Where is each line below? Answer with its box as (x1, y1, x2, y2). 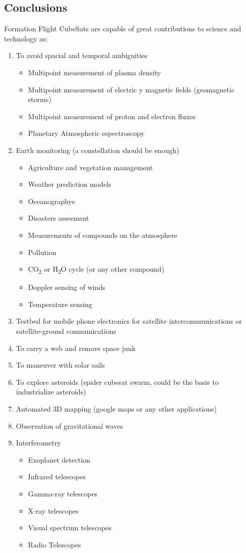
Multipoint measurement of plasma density (28, 67, 161, 77)
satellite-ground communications (16, 326, 116, 336)
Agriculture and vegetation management (28, 162, 153, 172)
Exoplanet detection (28, 454, 90, 465)
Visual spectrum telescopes (28, 522, 112, 533)
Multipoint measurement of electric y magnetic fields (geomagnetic (28, 84, 235, 94)
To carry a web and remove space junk (16, 342, 136, 353)
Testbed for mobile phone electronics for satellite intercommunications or (16, 316, 242, 326)
